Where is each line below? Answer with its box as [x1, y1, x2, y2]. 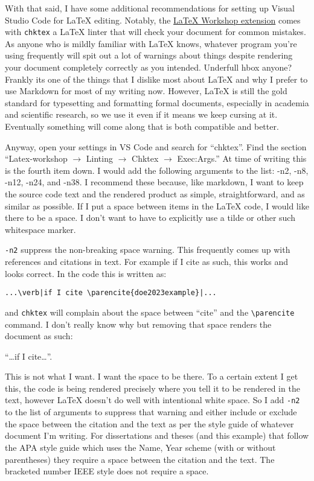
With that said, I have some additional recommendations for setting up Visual [5, 2, 295, 14]
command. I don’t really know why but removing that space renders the [5, 317, 272, 330]
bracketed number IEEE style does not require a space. [5, 465, 209, 477]
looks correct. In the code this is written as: [5, 267, 167, 279]
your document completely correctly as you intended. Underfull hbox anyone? [5, 61, 292, 74]
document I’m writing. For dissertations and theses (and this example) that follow [5, 429, 309, 442]
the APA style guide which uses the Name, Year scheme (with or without [5, 441, 276, 453]
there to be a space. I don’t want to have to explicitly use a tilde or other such [5, 211, 295, 224]
